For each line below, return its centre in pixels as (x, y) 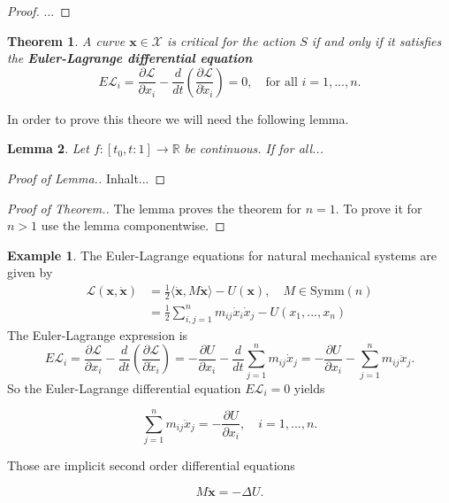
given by (30, 272)
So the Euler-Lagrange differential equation (124, 387)
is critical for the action (231, 40)
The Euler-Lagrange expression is (98, 334)
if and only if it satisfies (377, 40)
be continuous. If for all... (254, 148)
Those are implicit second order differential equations (151, 465)
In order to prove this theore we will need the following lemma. (178, 118)
